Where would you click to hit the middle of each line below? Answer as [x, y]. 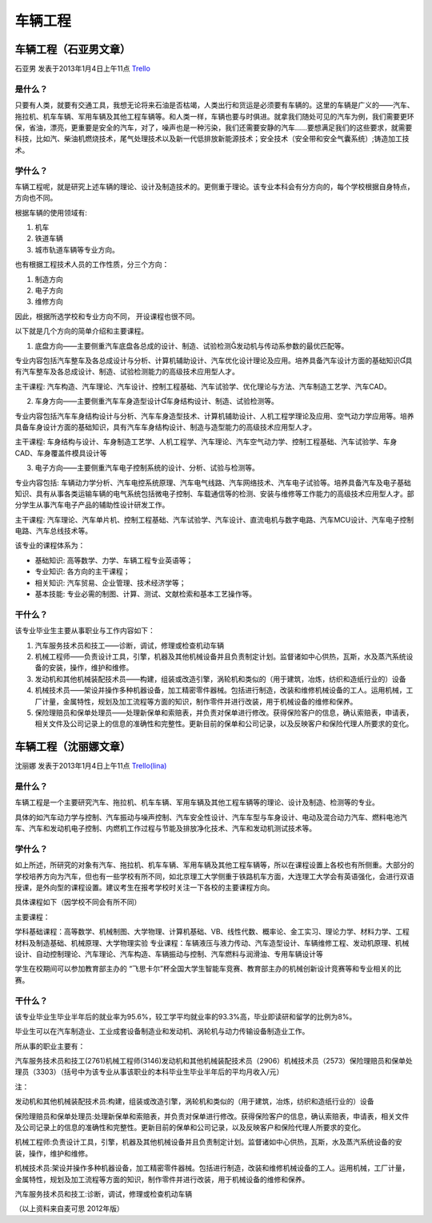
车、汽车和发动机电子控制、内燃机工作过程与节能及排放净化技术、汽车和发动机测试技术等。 [165, 829]
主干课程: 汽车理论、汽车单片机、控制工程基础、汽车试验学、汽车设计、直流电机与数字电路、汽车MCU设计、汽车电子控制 [214, 519]
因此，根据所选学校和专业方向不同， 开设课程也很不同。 [107, 316]
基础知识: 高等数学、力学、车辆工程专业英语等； [114, 560]
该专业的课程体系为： [50, 546]
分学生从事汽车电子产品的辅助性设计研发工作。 [92, 505]
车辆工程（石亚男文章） [73, 49]
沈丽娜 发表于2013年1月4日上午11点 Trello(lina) [91, 766]
